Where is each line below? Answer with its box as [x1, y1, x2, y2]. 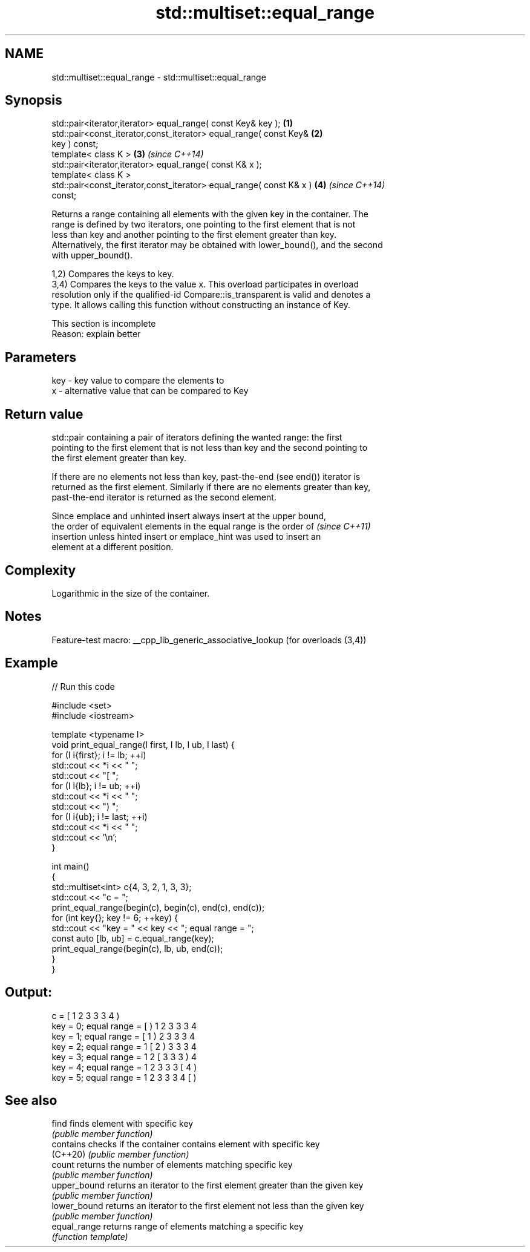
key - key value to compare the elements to [51, 375, 224, 386]
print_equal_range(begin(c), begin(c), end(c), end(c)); [51, 902, 265, 913]
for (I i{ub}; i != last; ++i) [51, 811, 148, 822]
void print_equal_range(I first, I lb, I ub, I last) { [51, 739, 235, 750]
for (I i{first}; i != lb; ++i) [51, 749, 146, 760]
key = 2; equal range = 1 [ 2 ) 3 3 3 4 [51, 1041, 197, 1052]
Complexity [5, 562, 76, 578]
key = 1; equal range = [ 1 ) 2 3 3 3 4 [51, 1031, 195, 1041]
